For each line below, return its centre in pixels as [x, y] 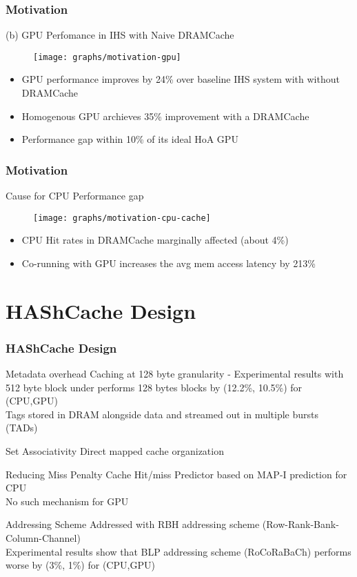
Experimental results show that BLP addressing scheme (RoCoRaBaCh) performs [178, 551]
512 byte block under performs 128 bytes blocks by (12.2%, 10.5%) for [154, 387]
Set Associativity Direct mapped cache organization [115, 451]
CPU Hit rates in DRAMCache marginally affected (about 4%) [155, 240]
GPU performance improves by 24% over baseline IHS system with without [181, 79]
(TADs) [22, 428]
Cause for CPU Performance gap [75, 196]
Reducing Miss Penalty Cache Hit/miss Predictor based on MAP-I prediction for [176, 474]
